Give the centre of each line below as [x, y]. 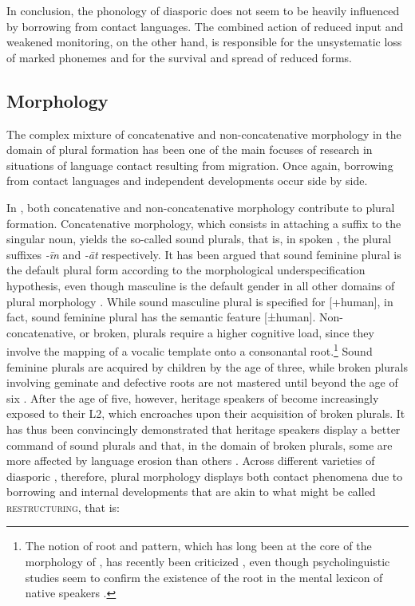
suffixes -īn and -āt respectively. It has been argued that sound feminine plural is [204, 254]
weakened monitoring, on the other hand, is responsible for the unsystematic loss [204, 42]
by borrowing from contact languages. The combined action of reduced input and [205, 26]
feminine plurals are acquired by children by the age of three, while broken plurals [207, 366]
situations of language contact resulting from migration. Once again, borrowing [200, 165]
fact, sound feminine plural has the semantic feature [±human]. [161, 317]
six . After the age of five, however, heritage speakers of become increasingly [193, 397]
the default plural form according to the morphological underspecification [186, 270]
